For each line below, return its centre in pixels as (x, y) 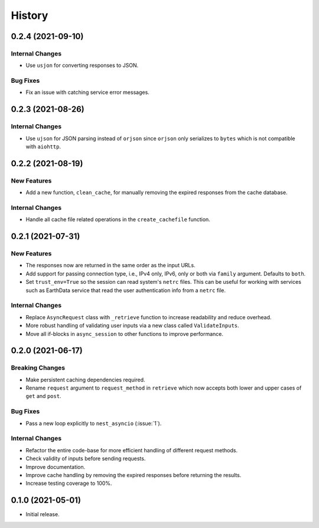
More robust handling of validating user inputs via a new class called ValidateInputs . (132, 326)
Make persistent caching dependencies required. (85, 380)
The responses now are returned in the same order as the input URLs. (110, 265)
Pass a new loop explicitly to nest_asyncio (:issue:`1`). (94, 423)
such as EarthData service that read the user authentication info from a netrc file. (126, 290)
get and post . (43, 396)
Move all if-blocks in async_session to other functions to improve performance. (125, 333)
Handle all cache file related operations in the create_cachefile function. (118, 219)
